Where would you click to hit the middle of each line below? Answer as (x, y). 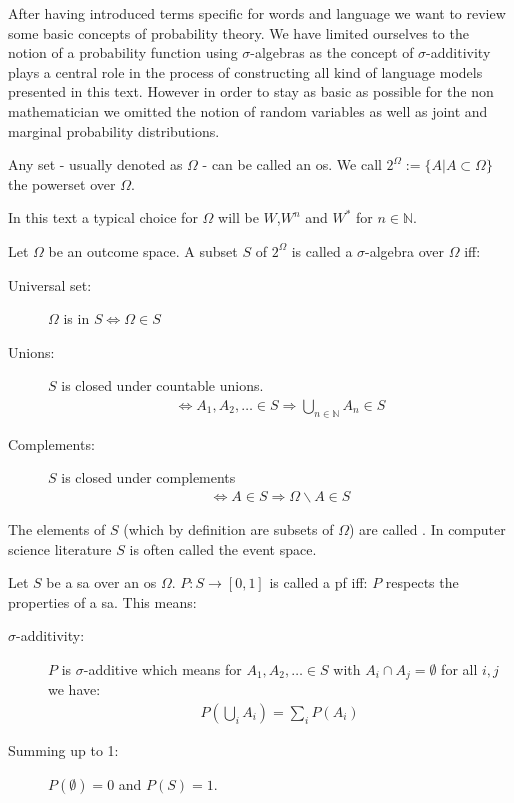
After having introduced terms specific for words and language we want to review (257, 13)
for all (459, 668)
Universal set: (50, 284)
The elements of (57, 528)
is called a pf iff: (318, 582)
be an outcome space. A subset (143, 250)
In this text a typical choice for (103, 217)
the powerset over (62, 183)
